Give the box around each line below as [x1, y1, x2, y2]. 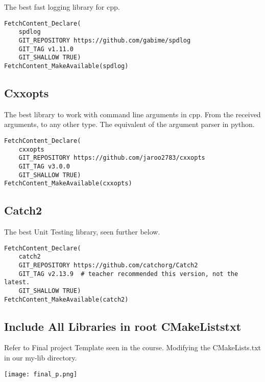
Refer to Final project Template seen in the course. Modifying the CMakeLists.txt [4, 342, 261, 353]
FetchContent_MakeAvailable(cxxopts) [4, 180, 132, 187]
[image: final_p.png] [4, 370, 78, 378]
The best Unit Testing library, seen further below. [4, 226, 160, 237]
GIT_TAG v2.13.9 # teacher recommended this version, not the [18, 270, 238, 278]
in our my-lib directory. [4, 352, 77, 363]
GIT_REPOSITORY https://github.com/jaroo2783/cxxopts [18, 154, 205, 162]
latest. [4, 279, 30, 286]
